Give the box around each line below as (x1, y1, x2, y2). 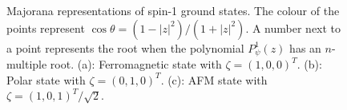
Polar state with (6, 71, 86, 88)
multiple (6, 56, 47, 73)
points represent (6, 19, 85, 36)
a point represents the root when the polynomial (6, 39, 244, 56)
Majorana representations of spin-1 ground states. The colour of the (6, 2, 340, 18)
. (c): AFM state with (160, 71, 268, 88)
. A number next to (245, 19, 341, 36)
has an (289, 39, 321, 56)
